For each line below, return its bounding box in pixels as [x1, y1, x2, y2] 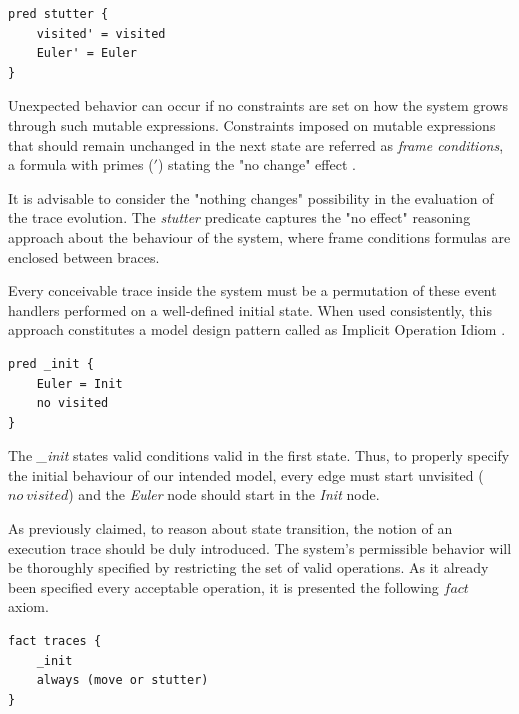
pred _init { [8, 356, 94, 371]
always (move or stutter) [36, 673, 209, 688]
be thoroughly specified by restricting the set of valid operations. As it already [8, 557, 489, 578]
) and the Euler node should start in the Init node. [68, 484, 380, 505]
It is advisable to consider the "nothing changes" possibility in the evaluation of [8, 187, 494, 208]
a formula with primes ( [8, 154, 154, 175]
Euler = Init [36, 376, 123, 391]
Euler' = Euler [36, 46, 137, 61]
